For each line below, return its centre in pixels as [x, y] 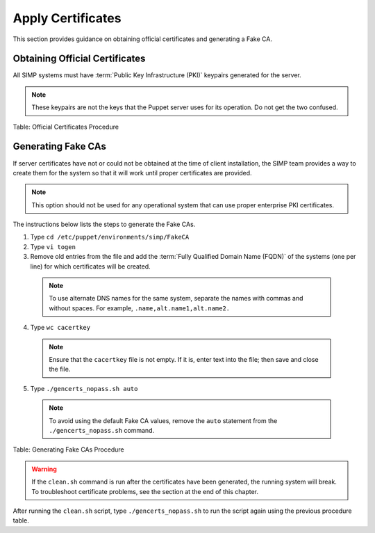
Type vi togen [53, 246]
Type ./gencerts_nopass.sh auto [84, 388]
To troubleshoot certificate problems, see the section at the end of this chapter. [145, 491]
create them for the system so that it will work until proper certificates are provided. [133, 173]
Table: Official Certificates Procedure [66, 127]
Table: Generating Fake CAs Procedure [68, 450]
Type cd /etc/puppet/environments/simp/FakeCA [110, 237]
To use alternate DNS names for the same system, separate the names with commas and [176, 299]
